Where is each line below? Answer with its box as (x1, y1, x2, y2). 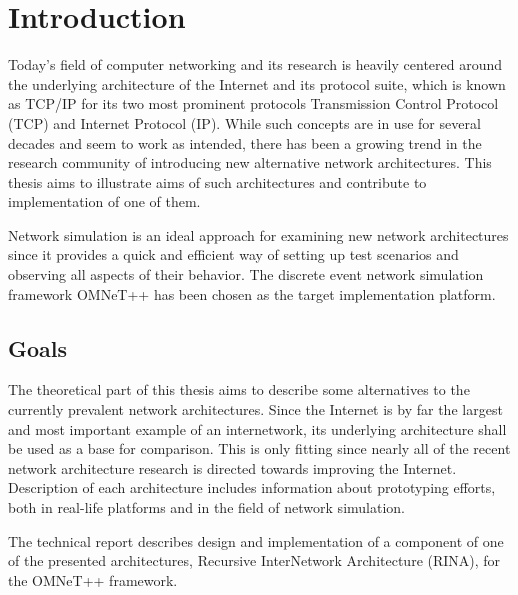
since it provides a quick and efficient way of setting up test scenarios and (8, 244, 459, 265)
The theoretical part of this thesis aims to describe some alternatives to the (8, 379, 470, 400)
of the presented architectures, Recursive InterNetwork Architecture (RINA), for (8, 550, 501, 571)
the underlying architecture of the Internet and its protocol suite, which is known (8, 73, 506, 94)
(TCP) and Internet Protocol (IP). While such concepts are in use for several (8, 112, 481, 133)
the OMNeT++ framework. (8, 569, 178, 590)
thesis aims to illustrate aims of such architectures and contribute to (8, 171, 427, 192)
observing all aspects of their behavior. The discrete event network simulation (8, 264, 484, 285)
